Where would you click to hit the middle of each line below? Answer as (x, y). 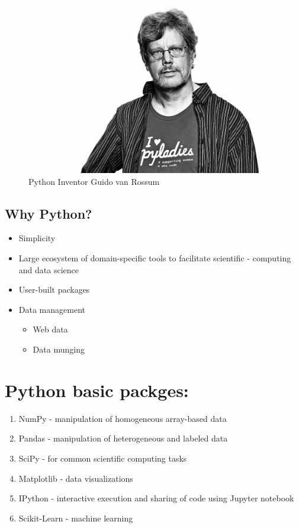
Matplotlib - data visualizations (76, 478)
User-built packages (54, 289)
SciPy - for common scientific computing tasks (103, 458)
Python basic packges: (97, 390)
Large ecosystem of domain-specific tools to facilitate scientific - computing (155, 258)
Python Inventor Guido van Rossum (94, 181)
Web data (50, 329)
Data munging (59, 349)
